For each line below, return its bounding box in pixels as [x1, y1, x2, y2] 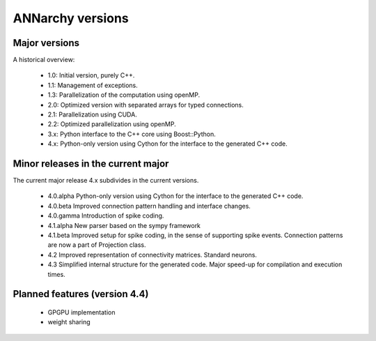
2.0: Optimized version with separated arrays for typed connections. [47, 100, 244, 109]
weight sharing [47, 318, 91, 326]
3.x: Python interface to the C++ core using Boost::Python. [47, 130, 216, 138]
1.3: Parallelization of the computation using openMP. [47, 91, 201, 99]
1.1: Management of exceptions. [47, 81, 139, 89]
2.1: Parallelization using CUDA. [47, 110, 137, 119]
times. [47, 270, 65, 278]
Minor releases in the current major [13, 158, 169, 169]
